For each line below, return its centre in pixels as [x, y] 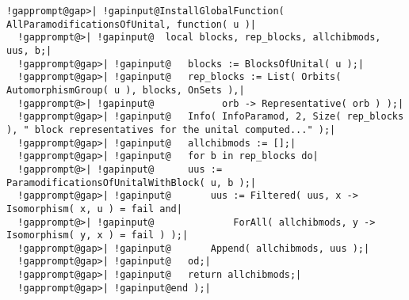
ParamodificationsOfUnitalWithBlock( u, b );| [131, 182]
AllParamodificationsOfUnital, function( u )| [131, 24]
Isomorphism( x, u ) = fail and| [94, 209]
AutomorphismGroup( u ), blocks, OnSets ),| [126, 90]
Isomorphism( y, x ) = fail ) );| [97, 235]
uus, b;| [29, 50]
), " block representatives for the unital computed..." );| [171, 129]
